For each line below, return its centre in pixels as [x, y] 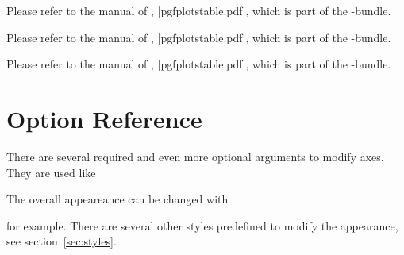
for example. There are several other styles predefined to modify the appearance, [202, 225]
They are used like [51, 172]
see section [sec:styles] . [62, 241]
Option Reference [104, 118]
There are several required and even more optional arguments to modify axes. [195, 156]
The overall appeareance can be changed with [117, 199]
